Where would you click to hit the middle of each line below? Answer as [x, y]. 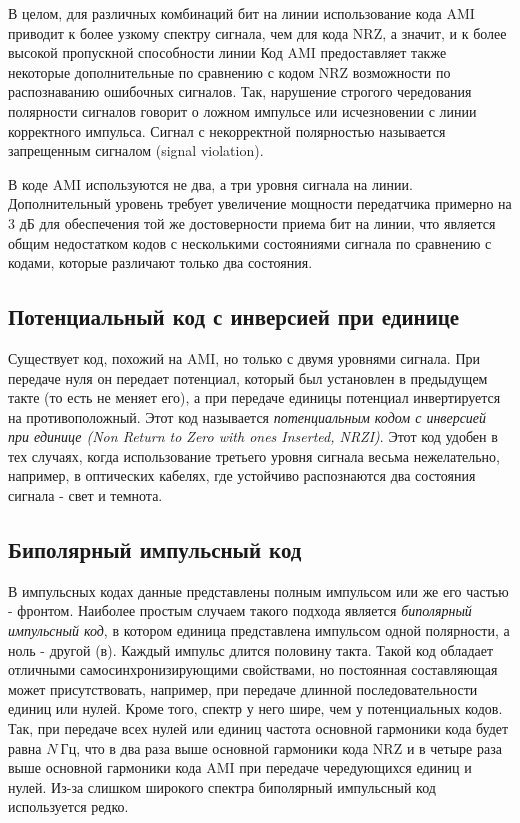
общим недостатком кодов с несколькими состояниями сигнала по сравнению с [250, 242]
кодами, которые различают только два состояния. [160, 262]
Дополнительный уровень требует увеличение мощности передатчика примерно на [260, 203]
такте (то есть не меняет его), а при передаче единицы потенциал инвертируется [254, 397]
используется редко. [68, 806]
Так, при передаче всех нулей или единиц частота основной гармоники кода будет [258, 728]
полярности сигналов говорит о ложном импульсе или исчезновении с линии [242, 110]
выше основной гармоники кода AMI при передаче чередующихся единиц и [240, 767]
